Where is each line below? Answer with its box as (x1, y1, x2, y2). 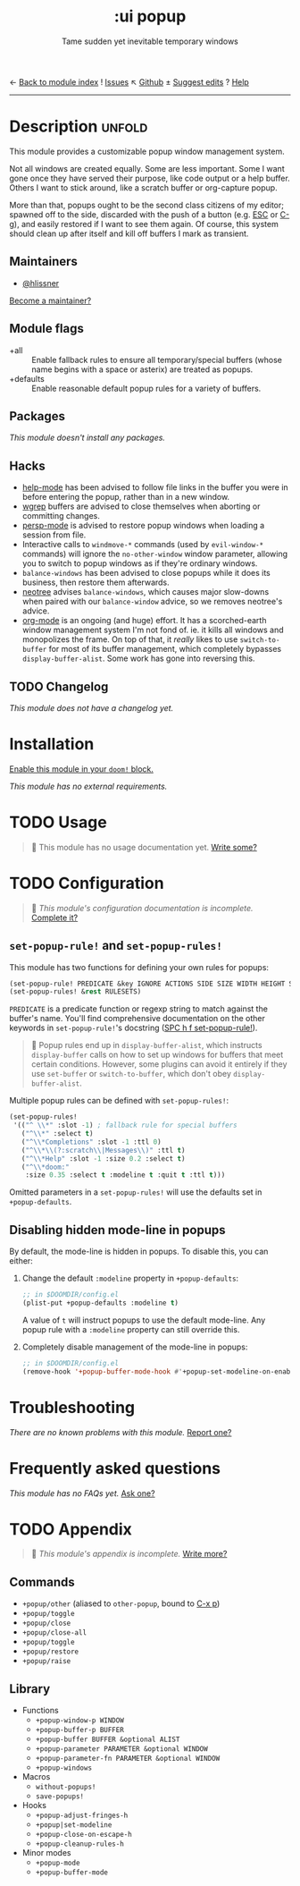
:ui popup (113, 6, 187, 27)
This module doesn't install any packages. (9, 432, 165, 444)
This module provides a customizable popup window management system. (9, 146, 286, 156)
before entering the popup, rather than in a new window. (21, 492, 230, 503)
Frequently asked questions (9, 1458, 221, 1478)
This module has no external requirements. (9, 781, 168, 791)
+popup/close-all (21, 1628, 87, 1637)
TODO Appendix (9, 1518, 132, 1539)
